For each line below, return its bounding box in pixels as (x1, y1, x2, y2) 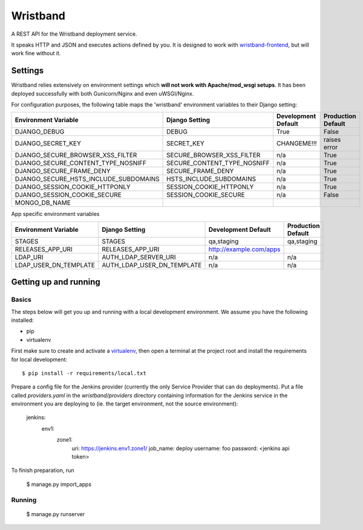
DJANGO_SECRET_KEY (15, 139, 81, 148)
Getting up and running (11, 277, 100, 287)
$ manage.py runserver (26, 510, 85, 517)
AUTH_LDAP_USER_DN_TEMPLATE (102, 261, 202, 269)
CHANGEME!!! (276, 139, 317, 148)
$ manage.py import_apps (26, 480, 92, 488)
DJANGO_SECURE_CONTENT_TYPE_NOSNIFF (15, 159, 146, 168)
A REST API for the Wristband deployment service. (11, 30, 137, 38)
